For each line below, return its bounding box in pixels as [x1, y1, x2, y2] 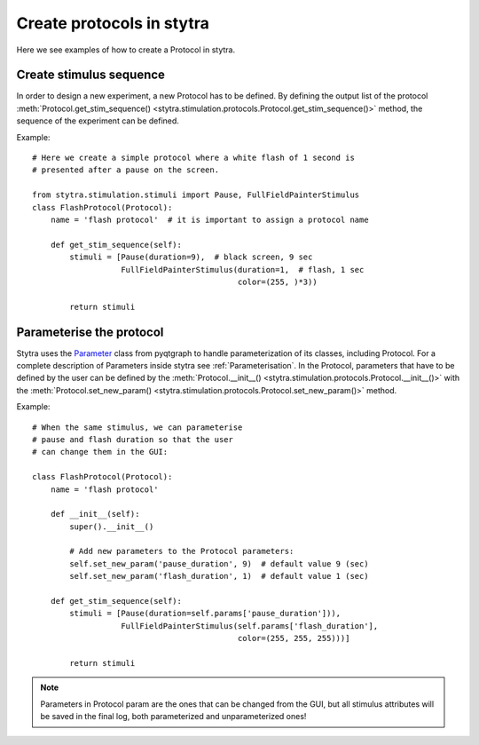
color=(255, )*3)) [237, 276, 318, 287]
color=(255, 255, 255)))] [237, 633, 350, 644]
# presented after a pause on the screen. [32, 165, 220, 175]
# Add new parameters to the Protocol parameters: [69, 546, 294, 557]
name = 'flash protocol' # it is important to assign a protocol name [50, 214, 369, 225]
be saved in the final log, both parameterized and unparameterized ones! [40, 711, 307, 722]
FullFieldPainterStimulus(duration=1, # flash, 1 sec [121, 265, 365, 274]
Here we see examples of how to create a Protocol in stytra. [16, 44, 235, 55]
